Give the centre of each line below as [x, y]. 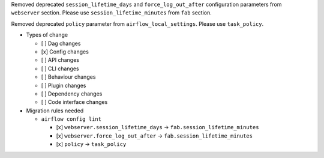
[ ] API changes [60, 60]
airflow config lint [71, 119]
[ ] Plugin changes [64, 85]
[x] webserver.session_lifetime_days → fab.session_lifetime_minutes [157, 127]
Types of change [47, 35]
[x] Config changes [65, 52]
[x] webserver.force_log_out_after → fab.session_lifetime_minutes [154, 136]
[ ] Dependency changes [72, 94]
